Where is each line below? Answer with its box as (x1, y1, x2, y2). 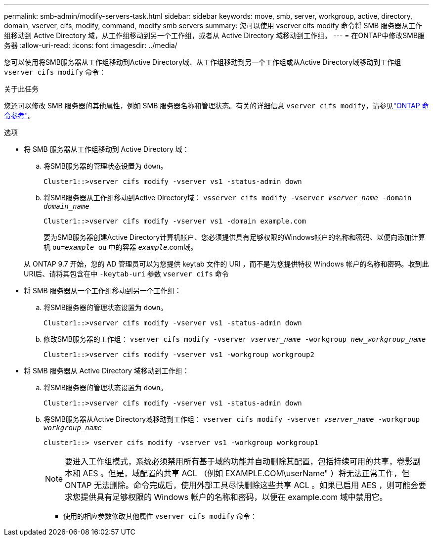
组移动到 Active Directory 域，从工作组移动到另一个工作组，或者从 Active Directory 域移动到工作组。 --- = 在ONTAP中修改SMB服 (4, 31, 425, 40)
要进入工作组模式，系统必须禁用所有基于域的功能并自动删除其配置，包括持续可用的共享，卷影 (65, 456, 413, 466)
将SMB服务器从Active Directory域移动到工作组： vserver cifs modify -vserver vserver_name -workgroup (43, 415, 420, 423)
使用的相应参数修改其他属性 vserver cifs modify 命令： (63, 512, 258, 520)
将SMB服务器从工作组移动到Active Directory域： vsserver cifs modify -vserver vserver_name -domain (43, 193, 412, 202)
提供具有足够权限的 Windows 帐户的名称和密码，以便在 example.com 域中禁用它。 (81, 492, 388, 502)
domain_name (43, 202, 89, 210)
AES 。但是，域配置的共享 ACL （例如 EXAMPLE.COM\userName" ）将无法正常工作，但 (83, 468, 410, 478)
